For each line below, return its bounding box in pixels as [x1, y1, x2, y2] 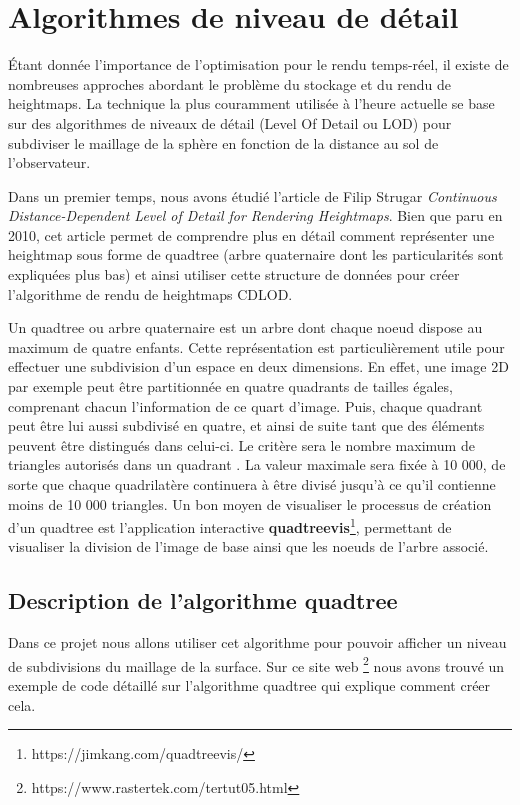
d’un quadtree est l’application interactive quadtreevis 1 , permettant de [8, 514, 452, 537]
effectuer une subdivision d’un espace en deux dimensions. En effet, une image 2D [8, 356, 509, 377]
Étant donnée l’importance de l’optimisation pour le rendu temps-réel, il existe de [8, 54, 509, 75]
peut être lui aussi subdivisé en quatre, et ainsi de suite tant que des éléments [8, 415, 485, 436]
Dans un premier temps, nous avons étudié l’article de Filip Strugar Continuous [8, 185, 497, 206]
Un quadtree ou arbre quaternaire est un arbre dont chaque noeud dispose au [8, 317, 483, 338]
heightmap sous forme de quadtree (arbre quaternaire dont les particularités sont [8, 244, 504, 265]
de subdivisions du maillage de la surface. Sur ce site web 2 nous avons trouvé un [8, 652, 505, 676]
